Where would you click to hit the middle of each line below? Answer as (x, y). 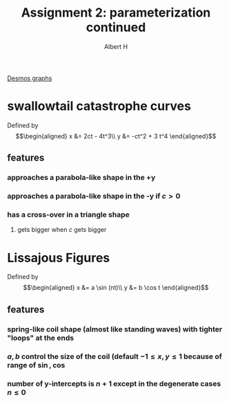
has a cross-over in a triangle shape (68, 214)
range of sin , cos (36, 365)
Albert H (116, 46)
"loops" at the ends (41, 338)
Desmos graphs (30, 78)
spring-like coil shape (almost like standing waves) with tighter (115, 329)
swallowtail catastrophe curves (99, 106)
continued (116, 27)
